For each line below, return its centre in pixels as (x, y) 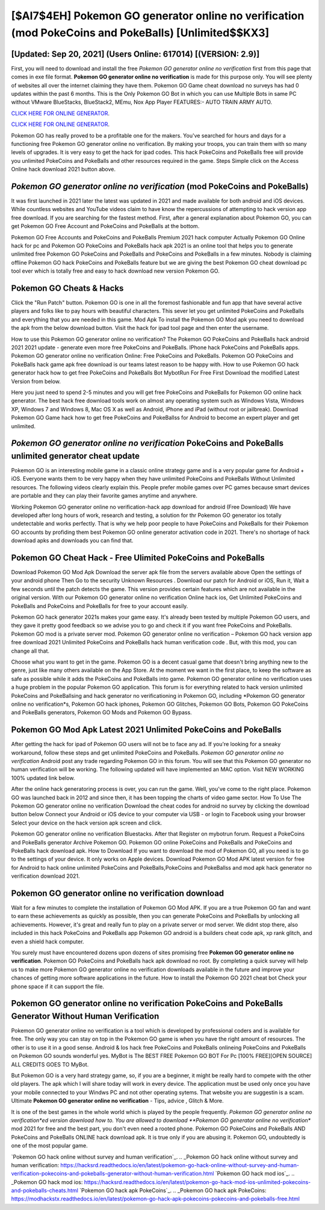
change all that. (30, 651)
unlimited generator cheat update (76, 456)
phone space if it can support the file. (58, 986)
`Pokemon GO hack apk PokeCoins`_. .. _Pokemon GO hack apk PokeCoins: (173, 1191)
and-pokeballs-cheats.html (45, 1191)
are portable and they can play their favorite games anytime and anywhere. (104, 496)
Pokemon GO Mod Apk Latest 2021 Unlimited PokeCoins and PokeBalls (146, 730)
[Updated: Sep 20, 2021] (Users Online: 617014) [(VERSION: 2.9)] (135, 54)
